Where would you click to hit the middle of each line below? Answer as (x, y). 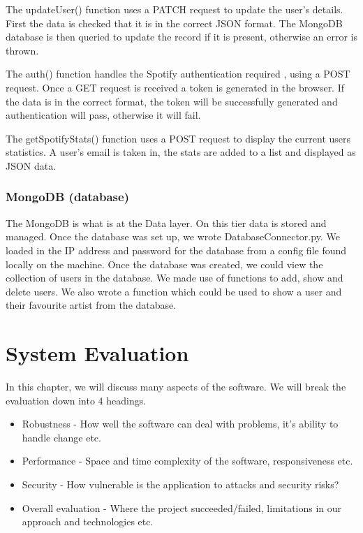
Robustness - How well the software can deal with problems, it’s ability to (180, 424)
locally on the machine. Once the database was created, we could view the (164, 264)
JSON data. (31, 165)
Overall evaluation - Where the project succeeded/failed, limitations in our (182, 508)
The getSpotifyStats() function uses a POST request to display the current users (178, 138)
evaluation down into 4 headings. (76, 400)
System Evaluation (97, 353)
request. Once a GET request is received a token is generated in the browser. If (175, 87)
